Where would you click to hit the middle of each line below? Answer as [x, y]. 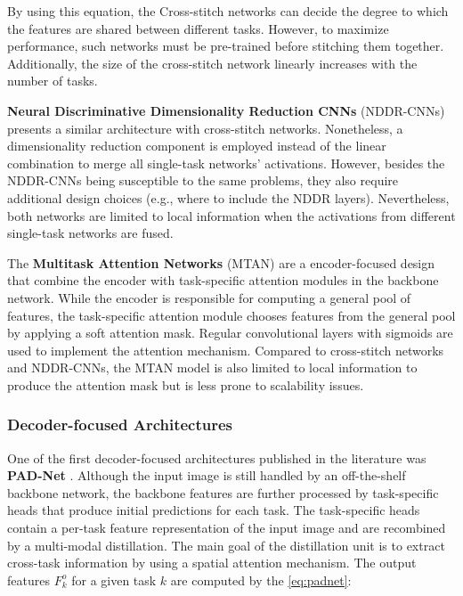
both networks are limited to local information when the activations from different [231, 215]
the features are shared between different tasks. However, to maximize [198, 28]
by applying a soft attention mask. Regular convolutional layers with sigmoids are [230, 333]
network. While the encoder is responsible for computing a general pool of [209, 297]
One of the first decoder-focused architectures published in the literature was [217, 457]
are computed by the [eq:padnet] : [261, 580]
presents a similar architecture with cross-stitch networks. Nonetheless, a [205, 128]
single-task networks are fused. [90, 233]
